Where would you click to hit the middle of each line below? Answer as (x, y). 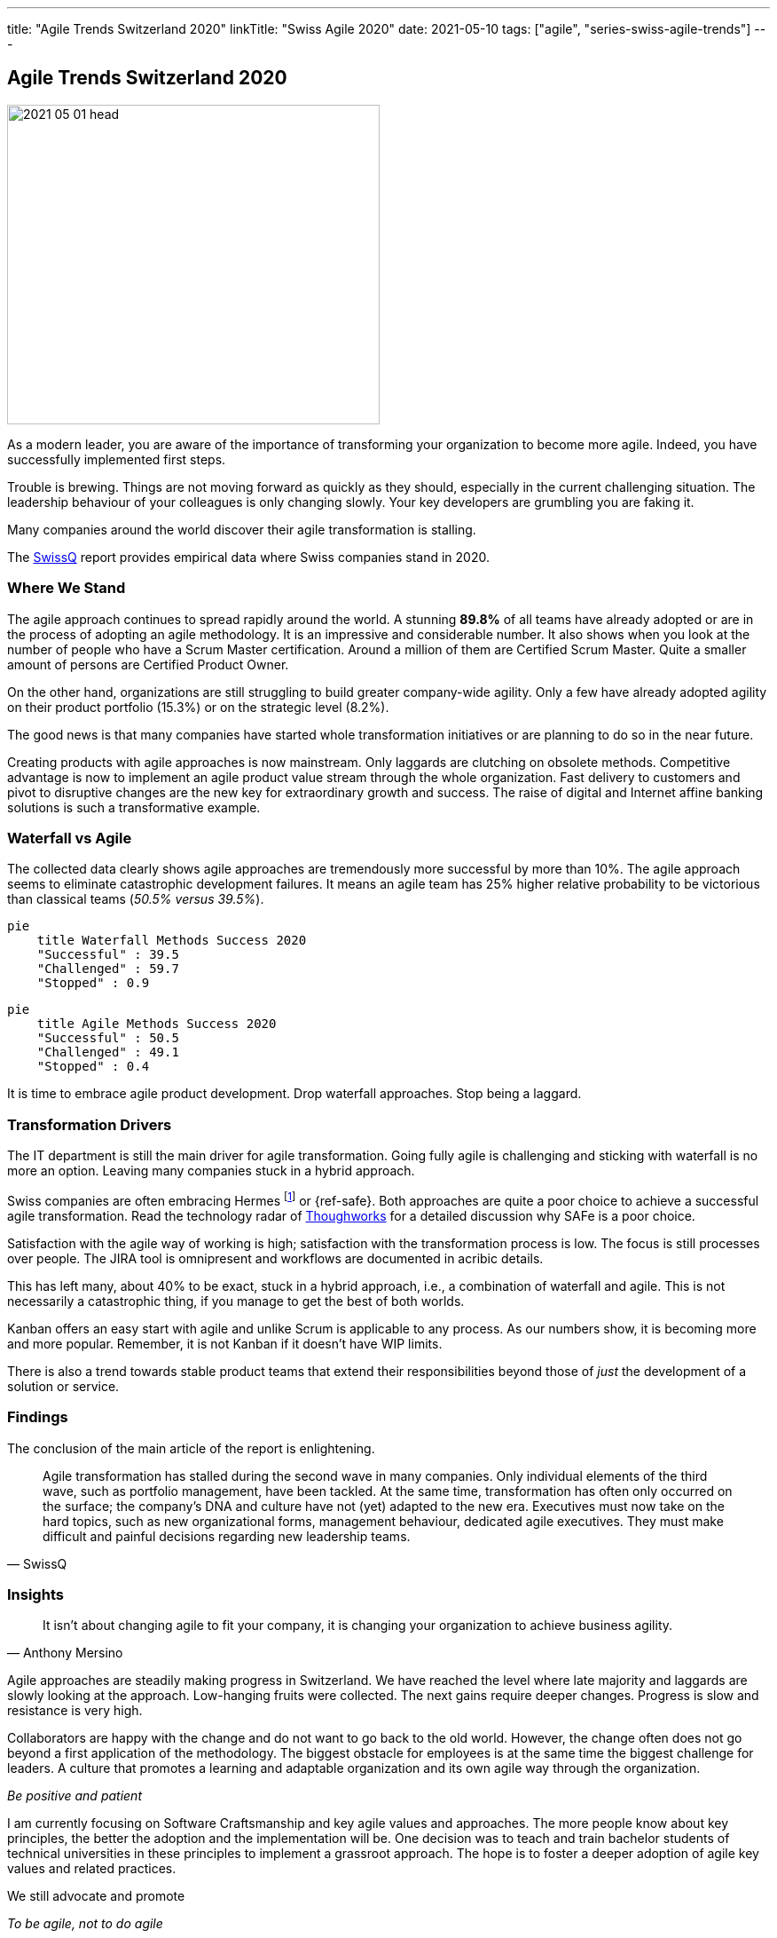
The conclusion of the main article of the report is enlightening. (191, 1448)
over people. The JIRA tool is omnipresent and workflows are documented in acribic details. (275, 1258)
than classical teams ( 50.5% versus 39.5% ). (136, 899)
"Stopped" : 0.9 (93, 983)
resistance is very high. (75, 1711)
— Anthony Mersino (65, 1653)
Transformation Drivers (90, 1124)
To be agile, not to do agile (85, 1924)
